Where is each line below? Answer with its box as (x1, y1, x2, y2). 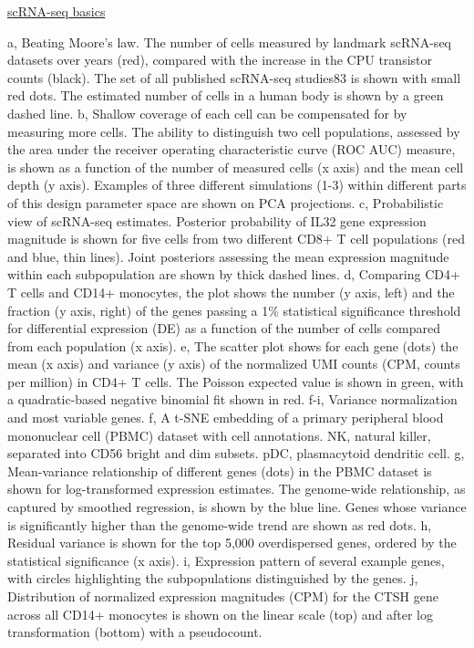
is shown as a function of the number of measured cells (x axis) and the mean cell (7, 157, 464, 176)
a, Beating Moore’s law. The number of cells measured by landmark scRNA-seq (7, 32, 451, 51)
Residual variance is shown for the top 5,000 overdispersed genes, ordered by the (7, 533, 457, 552)
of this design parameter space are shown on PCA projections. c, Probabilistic (7, 193, 444, 212)
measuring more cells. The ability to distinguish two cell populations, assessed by (7, 121, 460, 141)
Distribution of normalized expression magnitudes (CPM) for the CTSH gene (7, 587, 438, 605)
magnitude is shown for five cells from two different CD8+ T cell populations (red (7, 229, 465, 248)
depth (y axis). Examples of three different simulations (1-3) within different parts (7, 175, 467, 194)
